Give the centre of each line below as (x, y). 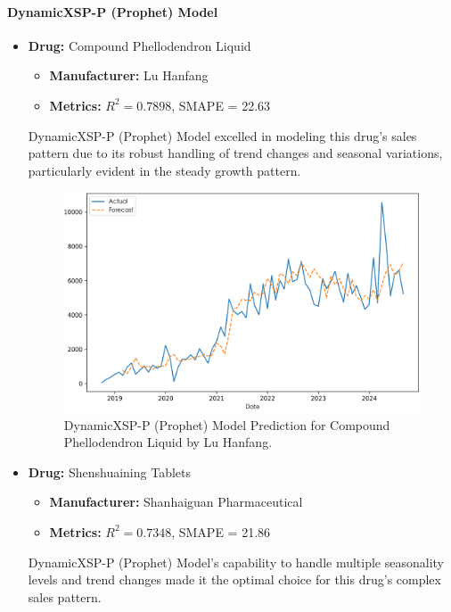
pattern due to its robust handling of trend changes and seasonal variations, (235, 153)
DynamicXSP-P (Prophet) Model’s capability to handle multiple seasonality (236, 562)
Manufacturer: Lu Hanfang (129, 75)
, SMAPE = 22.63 (221, 105)
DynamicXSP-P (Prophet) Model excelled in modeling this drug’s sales (222, 135)
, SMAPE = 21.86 (221, 531)
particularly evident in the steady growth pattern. (164, 170)
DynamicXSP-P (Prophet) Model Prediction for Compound (227, 424)
